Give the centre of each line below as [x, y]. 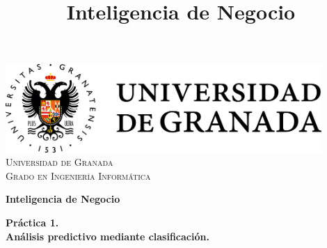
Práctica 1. [32, 222]
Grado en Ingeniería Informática [78, 175]
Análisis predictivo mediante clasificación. [107, 236]
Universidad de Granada [59, 162]
